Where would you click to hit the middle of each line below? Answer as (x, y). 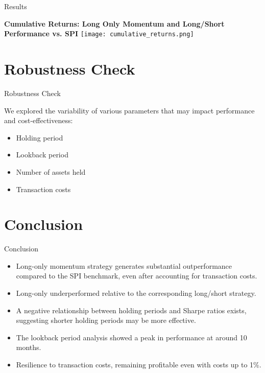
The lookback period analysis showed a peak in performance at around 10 (131, 337)
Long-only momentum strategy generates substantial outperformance (124, 265)
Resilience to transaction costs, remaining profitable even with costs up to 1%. (139, 364)
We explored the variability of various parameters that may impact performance (129, 110)
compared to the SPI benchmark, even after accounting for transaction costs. (137, 276)
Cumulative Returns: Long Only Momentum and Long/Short (114, 23)
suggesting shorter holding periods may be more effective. (106, 320)
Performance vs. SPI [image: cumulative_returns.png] (99, 33)
